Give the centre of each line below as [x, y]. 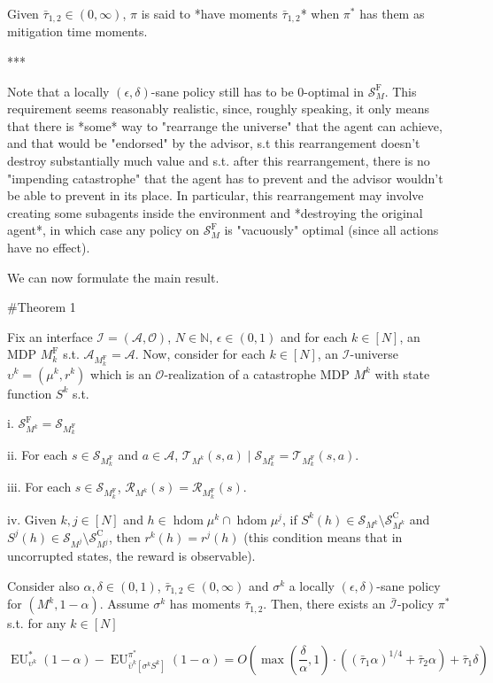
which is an [121, 373]
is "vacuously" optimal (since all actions [331, 230]
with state [402, 373]
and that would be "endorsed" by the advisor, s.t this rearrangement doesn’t [214, 143]
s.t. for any [37, 623]
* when [320, 13]
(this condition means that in [323, 536]
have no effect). [49, 247]
